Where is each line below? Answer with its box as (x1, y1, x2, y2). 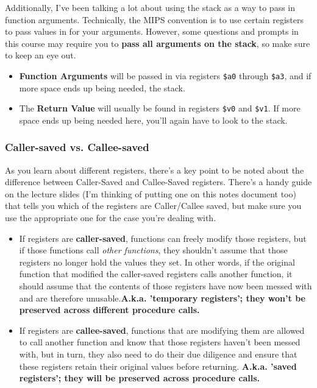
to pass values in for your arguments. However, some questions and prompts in (5, 25, 299, 38)
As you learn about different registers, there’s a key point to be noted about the (5, 163, 304, 176)
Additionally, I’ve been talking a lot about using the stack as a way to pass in (5, 1, 295, 13)
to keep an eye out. (5, 49, 76, 62)
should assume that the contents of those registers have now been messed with (19, 280, 312, 292)
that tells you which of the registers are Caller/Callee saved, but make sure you (5, 199, 302, 212)
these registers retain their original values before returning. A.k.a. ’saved (19, 359, 297, 372)
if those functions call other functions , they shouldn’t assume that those (19, 244, 288, 256)
